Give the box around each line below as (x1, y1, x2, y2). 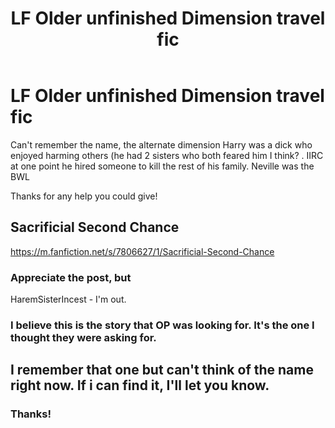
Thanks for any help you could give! (10, 190, 158, 202)
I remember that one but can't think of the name (10, 362, 314, 379)
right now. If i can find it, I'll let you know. (10, 377, 270, 394)
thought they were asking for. (10, 330, 157, 344)
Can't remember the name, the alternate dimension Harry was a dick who (10, 138, 313, 151)
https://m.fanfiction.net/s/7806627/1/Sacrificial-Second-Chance (10, 245, 275, 257)
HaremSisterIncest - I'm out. (10, 293, 127, 306)
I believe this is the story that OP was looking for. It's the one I (10, 318, 315, 332)
